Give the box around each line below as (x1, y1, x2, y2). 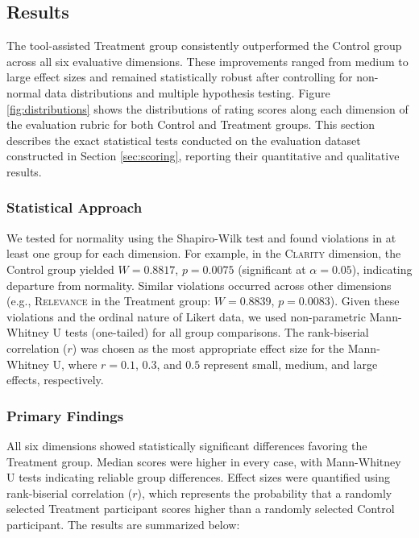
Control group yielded (6, 260, 114, 277)
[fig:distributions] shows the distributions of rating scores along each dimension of (6, 100, 409, 117)
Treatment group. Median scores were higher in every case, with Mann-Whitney (6, 453, 401, 470)
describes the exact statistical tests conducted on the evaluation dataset (6, 131, 361, 148)
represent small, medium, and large (203, 355, 378, 372)
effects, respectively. (6, 371, 104, 388)
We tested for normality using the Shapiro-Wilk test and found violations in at (6, 229, 396, 246)
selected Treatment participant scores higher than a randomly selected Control (6, 500, 395, 517)
